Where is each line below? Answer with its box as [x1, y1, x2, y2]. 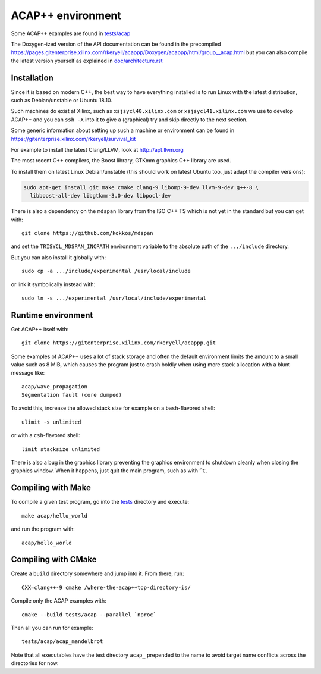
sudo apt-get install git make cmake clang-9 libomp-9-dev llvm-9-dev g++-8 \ [23, 184, 259, 190]
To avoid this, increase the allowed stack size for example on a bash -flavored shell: [11, 405, 215, 412]
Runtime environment [11, 310, 93, 320]
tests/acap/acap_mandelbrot [21, 638, 103, 645]
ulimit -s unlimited [21, 418, 81, 425]
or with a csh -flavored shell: [11, 432, 80, 439]
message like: [11, 369, 45, 377]
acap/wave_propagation [21, 383, 88, 390]
